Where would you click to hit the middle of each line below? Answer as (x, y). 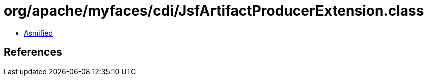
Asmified (38, 33)
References (33, 52)
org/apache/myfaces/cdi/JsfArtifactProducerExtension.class (214, 11)
